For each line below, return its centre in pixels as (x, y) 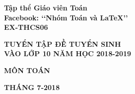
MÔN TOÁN (27, 70)
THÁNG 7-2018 (32, 87)
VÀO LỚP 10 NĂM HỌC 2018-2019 (68, 53)
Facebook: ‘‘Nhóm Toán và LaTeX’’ (66, 17)
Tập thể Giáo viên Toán (46, 7)
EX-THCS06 (26, 27)
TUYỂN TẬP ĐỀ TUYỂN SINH (63, 44)
